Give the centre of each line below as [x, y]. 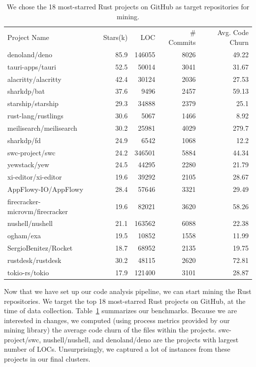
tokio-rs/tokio [28, 272]
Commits [182, 42]
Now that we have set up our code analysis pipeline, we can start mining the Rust [128, 291]
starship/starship [33, 103]
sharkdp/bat [26, 91]
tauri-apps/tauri [32, 66]
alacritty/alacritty [34, 79]
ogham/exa [24, 236]
